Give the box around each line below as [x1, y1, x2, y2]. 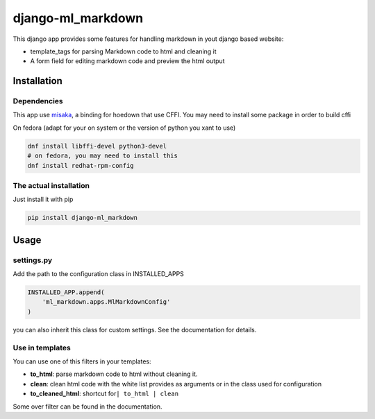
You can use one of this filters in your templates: [12, 357, 152, 366]
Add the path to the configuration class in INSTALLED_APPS [12, 270, 184, 278]
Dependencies [12, 96, 64, 106]
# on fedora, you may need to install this [27, 152, 178, 160]
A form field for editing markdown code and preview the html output [30, 57, 225, 65]
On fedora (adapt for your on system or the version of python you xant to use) [12, 123, 236, 132]
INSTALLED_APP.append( [27, 289, 105, 296]
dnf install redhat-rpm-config [27, 162, 135, 169]
